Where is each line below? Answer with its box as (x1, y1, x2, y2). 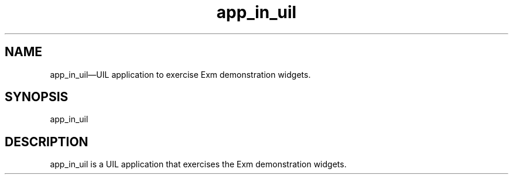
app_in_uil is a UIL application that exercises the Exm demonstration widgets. (50, 159, 347, 170)
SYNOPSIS (5, 89, 69, 105)
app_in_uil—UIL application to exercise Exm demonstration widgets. (50, 69, 311, 80)
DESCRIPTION (5, 134, 88, 149)
